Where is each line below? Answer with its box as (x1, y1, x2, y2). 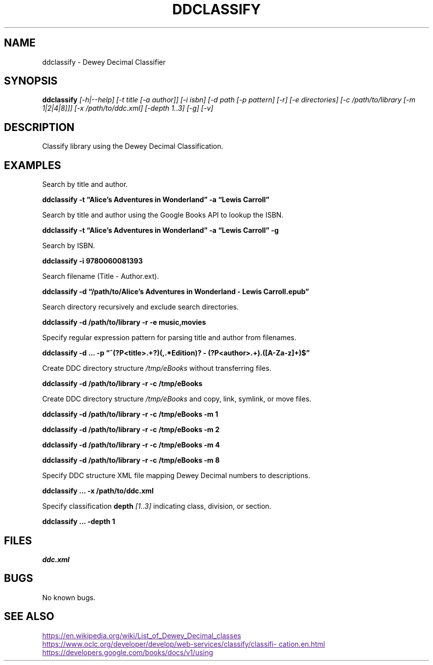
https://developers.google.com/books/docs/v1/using (42, 648, 213, 657)
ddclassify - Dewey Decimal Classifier (42, 57, 166, 66)
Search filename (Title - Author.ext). (42, 272, 159, 281)
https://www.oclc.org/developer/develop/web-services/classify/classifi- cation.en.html (42, 639, 325, 648)
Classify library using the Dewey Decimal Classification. (42, 142, 223, 151)
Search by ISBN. (42, 241, 95, 250)
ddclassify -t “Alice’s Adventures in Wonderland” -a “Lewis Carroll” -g (42, 226, 279, 235)
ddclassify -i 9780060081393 (42, 257, 143, 266)
